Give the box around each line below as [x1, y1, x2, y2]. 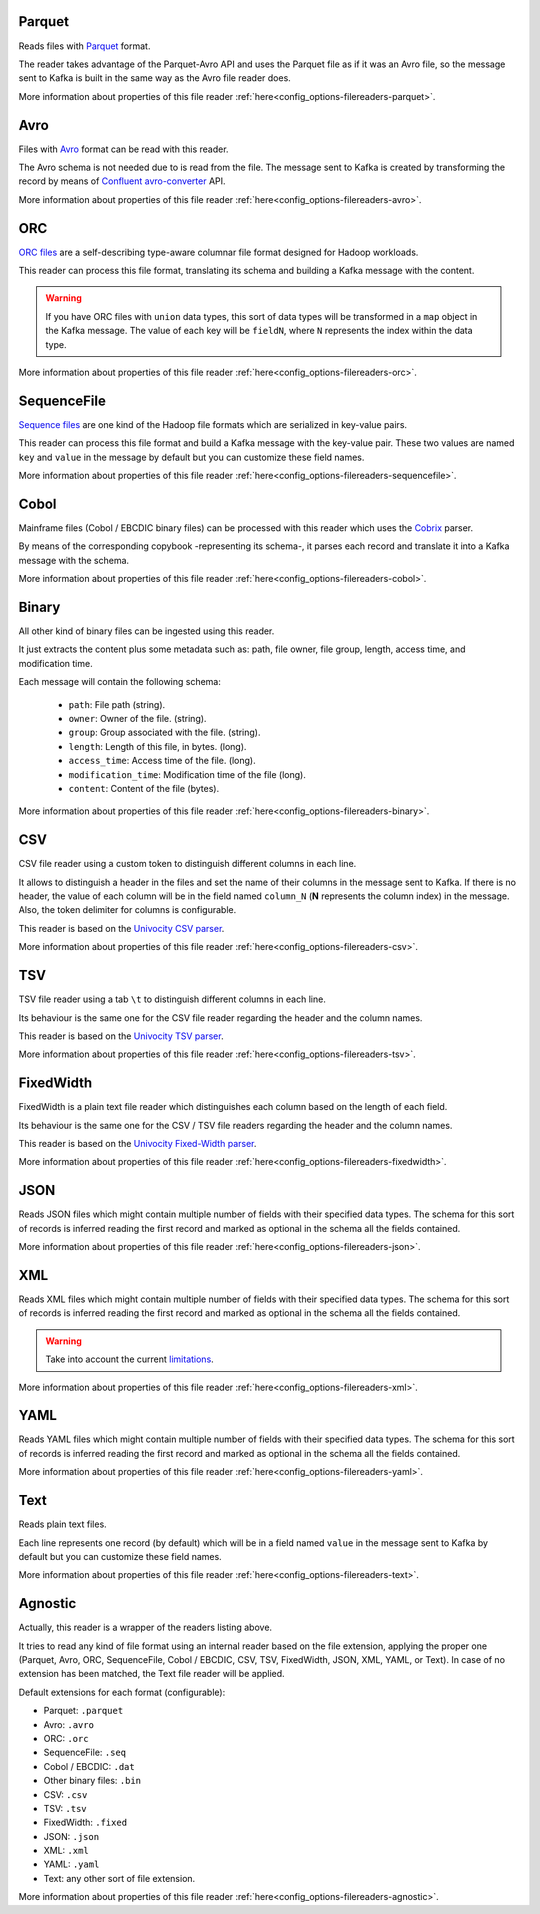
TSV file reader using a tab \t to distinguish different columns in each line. [18, 993, 327, 1005]
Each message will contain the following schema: [18, 676, 222, 688]
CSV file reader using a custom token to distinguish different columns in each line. [18, 858, 357, 870]
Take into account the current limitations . [45, 1353, 214, 1365]
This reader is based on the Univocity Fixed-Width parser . [18, 1138, 257, 1149]
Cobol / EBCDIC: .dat [43, 1760, 135, 1772]
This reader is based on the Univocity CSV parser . [18, 922, 225, 934]
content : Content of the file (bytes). [68, 782, 220, 794]
